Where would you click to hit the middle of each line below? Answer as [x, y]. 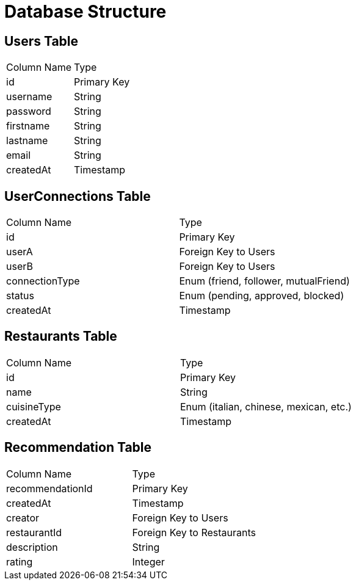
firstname [28, 126]
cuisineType [34, 406]
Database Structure [85, 12]
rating [20, 561]
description [32, 547]
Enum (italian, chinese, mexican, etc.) [266, 406]
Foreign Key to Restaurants [194, 532]
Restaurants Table [61, 336]
